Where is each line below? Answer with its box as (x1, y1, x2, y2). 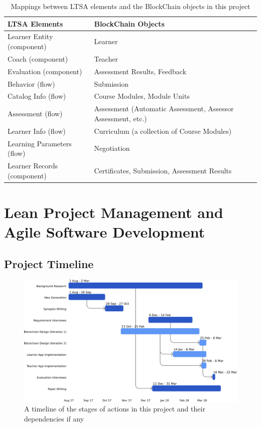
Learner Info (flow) (8, 125, 66, 136)
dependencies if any (24, 413, 84, 424)
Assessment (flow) (8, 108, 63, 119)
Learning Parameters (8, 138, 72, 148)
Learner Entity (8, 31, 53, 42)
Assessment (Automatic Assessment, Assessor (94, 103, 234, 114)
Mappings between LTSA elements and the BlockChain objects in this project (11, 1, 250, 11)
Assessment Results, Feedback (94, 66, 187, 76)
